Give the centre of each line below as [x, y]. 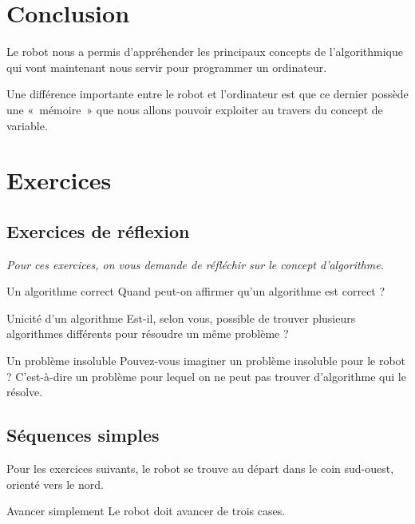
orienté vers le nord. [55, 484]
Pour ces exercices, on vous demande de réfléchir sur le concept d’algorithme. [195, 264]
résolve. [25, 392]
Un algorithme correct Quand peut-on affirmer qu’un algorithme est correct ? [196, 291]
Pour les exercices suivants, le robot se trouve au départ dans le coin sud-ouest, [200, 468]
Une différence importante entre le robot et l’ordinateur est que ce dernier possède [207, 94]
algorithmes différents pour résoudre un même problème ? [148, 333]
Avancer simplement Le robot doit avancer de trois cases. [146, 511]
